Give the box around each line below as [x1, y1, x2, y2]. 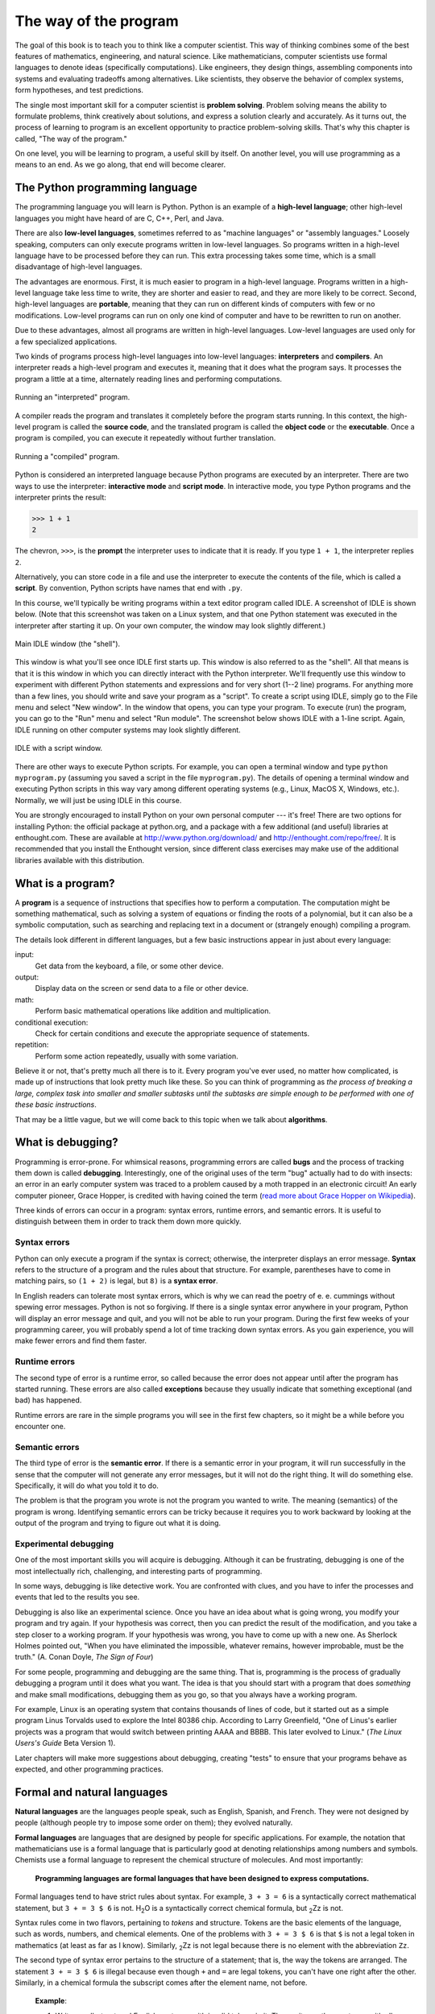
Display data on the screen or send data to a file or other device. [35, 984, 249, 993]
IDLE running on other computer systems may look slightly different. [14, 725, 241, 735]
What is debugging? [14, 1136, 118, 1150]
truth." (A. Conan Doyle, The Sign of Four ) [14, 1652, 154, 1662]
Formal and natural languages [14, 1785, 168, 1799]
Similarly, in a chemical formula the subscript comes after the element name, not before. [14, 1978, 308, 1987]
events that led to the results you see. [14, 1592, 140, 1602]
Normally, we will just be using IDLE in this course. [14, 795, 182, 805]
